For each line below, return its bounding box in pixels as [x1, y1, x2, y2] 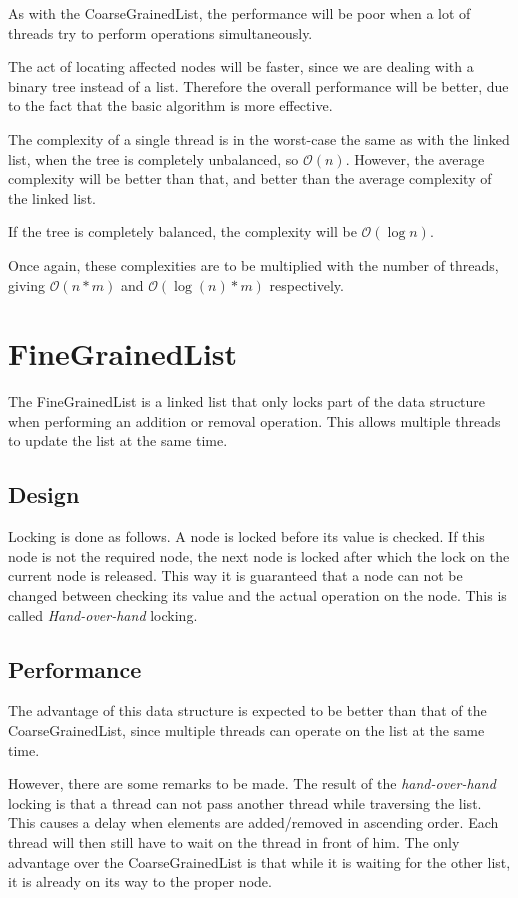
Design [8, 479, 80, 510]
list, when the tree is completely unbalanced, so [8, 148, 299, 169]
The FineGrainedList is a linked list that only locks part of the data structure [8, 391, 486, 412]
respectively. [269, 274, 344, 295]
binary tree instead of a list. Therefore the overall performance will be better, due [8, 75, 509, 96]
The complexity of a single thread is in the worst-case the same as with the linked [8, 128, 510, 149]
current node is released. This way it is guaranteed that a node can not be [8, 565, 463, 586]
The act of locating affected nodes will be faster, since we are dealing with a [8, 56, 474, 77]
